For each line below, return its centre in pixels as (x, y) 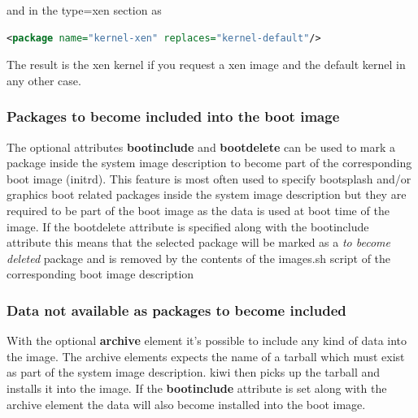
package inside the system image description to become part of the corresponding (209, 163)
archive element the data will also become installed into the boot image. (186, 404)
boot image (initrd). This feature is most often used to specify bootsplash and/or (209, 178)
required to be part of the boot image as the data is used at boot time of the (198, 210)
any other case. (44, 80)
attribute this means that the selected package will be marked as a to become (198, 242)
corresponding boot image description (100, 274)
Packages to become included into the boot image (173, 116)
